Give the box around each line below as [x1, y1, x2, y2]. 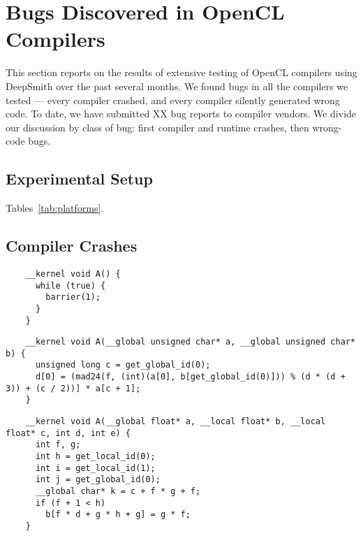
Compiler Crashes [6, 235, 138, 256]
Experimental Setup [6, 168, 153, 189]
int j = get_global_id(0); [35, 475, 161, 485]
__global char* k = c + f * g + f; [35, 486, 201, 497]
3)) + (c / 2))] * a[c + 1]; [6, 383, 141, 393]
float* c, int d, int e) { [6, 428, 131, 438]
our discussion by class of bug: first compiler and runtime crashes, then [6, 119, 309, 134]
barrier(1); [45, 292, 101, 303]
